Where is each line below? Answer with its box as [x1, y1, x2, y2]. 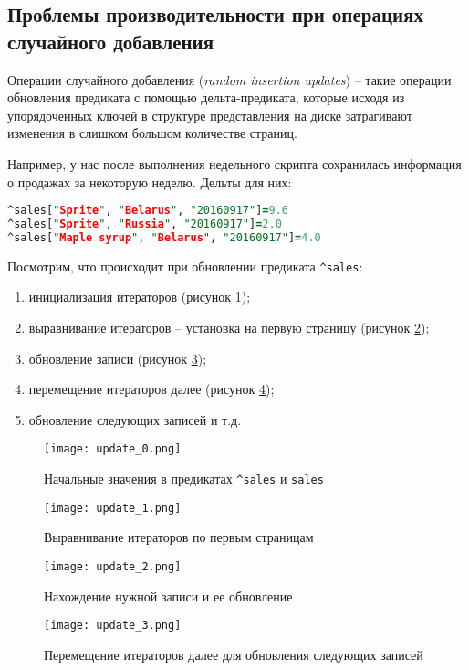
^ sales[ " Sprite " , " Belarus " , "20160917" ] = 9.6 [7, 204, 288, 218]
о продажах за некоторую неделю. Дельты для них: [7, 172, 292, 191]
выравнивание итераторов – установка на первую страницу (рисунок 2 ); [28, 318, 430, 337]
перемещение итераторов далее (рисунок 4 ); [28, 379, 275, 399]
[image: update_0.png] [44, 442, 182, 456]
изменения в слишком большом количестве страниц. [7, 123, 297, 143]
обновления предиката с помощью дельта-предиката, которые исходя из [7, 88, 405, 107]
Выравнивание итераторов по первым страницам [44, 527, 314, 547]
